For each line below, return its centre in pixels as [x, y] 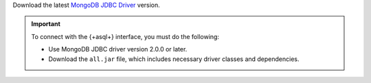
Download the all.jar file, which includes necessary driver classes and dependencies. [174, 59]
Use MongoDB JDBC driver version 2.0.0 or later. [118, 49]
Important [46, 24]
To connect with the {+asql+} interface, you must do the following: [125, 36]
